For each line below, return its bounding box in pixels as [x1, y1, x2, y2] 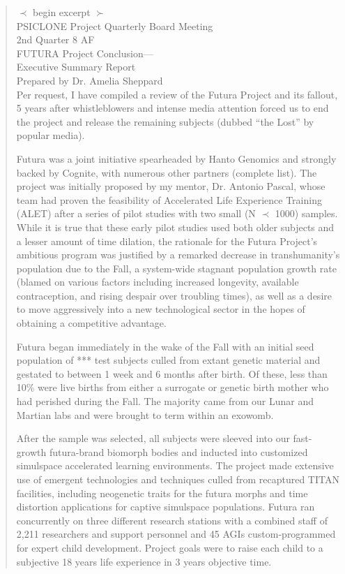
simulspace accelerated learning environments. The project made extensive [16, 458, 334, 473]
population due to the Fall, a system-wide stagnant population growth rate [16, 260, 337, 275]
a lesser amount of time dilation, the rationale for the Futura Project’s [16, 233, 318, 248]
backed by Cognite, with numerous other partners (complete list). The [16, 165, 317, 179]
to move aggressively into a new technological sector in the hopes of [16, 302, 305, 316]
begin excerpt [33, 5, 91, 19]
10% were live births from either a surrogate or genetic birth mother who [16, 380, 329, 395]
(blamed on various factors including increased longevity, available [16, 274, 299, 289]
